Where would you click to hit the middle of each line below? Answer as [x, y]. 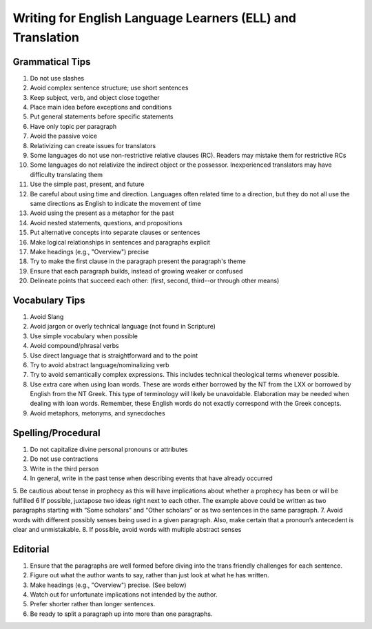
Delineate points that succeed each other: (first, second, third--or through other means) [155, 281]
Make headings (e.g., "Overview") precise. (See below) [108, 585]
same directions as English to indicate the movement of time [115, 203]
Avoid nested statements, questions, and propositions [106, 223]
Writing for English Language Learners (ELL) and [154, 18]
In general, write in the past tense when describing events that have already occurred [152, 478]
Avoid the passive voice [64, 136]
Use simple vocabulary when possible [84, 336]
